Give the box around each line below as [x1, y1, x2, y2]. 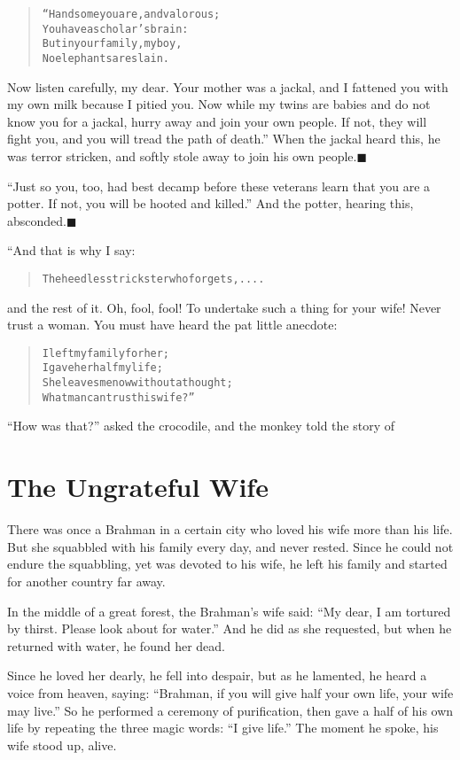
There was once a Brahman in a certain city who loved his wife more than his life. [7, 520, 453, 539]
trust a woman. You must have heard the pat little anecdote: [7, 315, 338, 334]
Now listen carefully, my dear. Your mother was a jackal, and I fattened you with [7, 77, 448, 96]
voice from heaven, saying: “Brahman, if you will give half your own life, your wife [7, 683, 454, 702]
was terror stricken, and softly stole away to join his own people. [7, 147, 357, 165]
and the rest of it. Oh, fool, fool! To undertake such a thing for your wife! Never [7, 298, 441, 316]
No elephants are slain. [42, 51, 169, 65]
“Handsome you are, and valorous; [42, 8, 221, 20]
